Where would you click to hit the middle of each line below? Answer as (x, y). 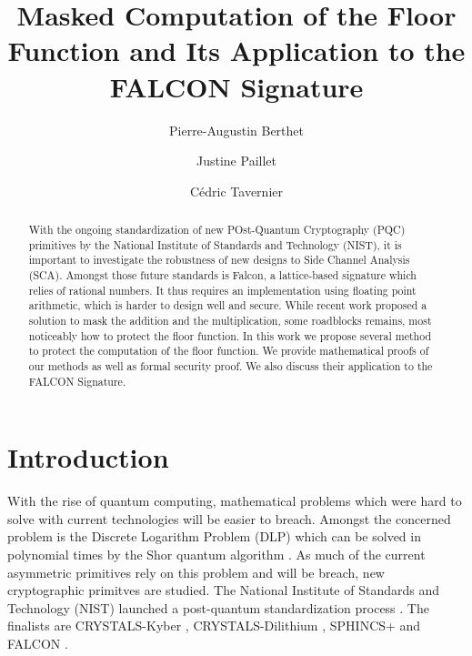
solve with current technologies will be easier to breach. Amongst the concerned (229, 518)
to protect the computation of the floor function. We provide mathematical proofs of (229, 351)
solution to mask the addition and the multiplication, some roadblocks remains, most (230, 321)
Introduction (88, 457)
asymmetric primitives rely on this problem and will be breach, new (196, 572)
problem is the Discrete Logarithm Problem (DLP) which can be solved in (214, 536)
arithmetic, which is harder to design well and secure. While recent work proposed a (228, 305)
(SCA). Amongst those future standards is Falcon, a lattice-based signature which (222, 275)
